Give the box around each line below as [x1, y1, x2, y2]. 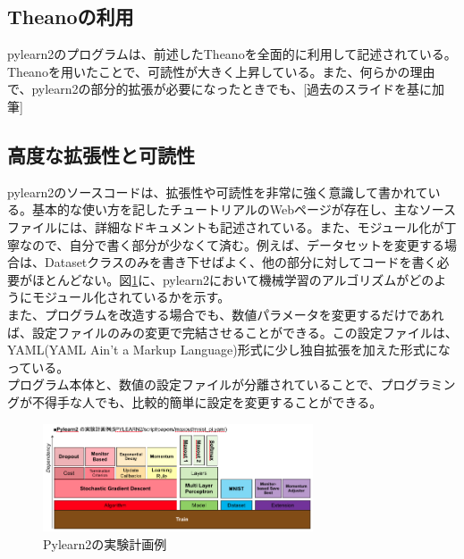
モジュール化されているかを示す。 [31, 288, 231, 306]
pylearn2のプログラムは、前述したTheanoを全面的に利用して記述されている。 [7, 45, 457, 63]
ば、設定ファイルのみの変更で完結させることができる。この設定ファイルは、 [7, 322, 458, 341]
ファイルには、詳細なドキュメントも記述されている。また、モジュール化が [7, 217, 444, 236]
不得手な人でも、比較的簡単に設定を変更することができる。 [31, 392, 383, 411]
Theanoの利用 [7, 3, 134, 30]
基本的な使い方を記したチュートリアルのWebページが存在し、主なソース [31, 200, 457, 219]
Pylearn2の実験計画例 [43, 534, 167, 553]
